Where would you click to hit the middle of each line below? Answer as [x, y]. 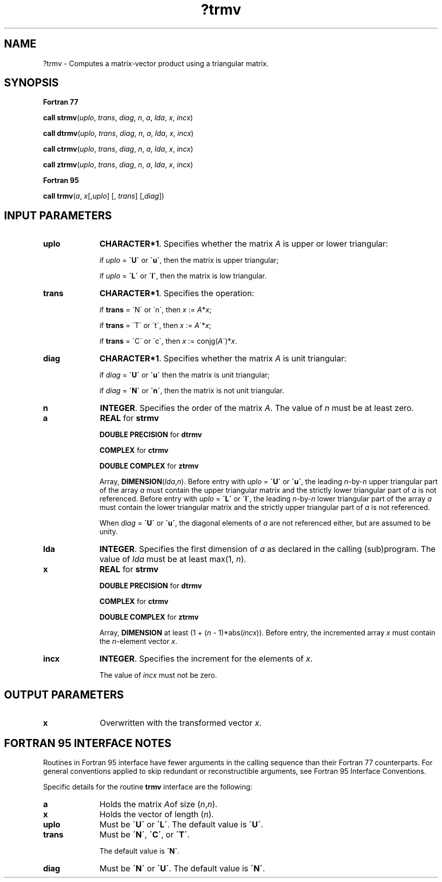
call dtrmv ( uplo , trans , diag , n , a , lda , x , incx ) [118, 133]
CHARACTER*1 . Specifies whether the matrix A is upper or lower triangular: [244, 244]
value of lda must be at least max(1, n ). [173, 559]
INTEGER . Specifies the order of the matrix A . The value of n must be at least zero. [257, 408]
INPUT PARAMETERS [58, 215]
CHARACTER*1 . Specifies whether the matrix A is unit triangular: [223, 359]
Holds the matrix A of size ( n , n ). [158, 804]
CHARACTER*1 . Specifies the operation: [177, 293]
